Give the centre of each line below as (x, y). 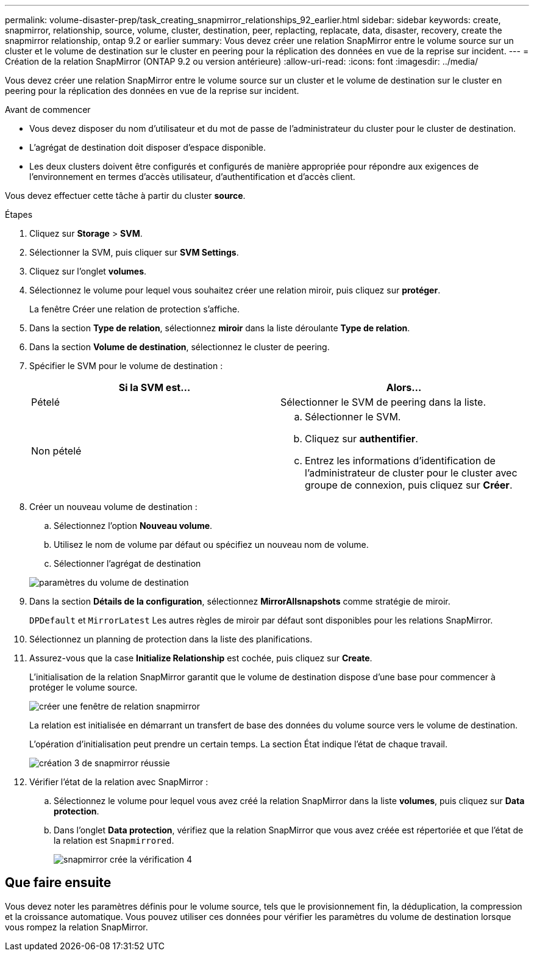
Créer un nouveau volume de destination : (113, 507)
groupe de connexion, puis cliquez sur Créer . (409, 485)
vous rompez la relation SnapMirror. (77, 927)
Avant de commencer (48, 110)
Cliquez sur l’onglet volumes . (88, 271)
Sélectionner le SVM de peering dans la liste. (383, 402)
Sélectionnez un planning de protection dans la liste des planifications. (171, 639)
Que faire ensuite (58, 883)
